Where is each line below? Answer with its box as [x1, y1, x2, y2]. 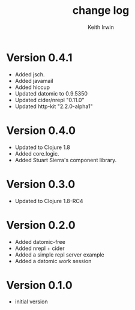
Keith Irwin [88, 23, 114, 31]
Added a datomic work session [14, 257, 92, 264]
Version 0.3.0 [6, 177, 76, 191]
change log [72, 4, 130, 17]
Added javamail [14, 77, 53, 84]
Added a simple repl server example [14, 251, 105, 258]
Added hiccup [14, 84, 50, 91]
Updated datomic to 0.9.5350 [14, 90, 88, 97]
